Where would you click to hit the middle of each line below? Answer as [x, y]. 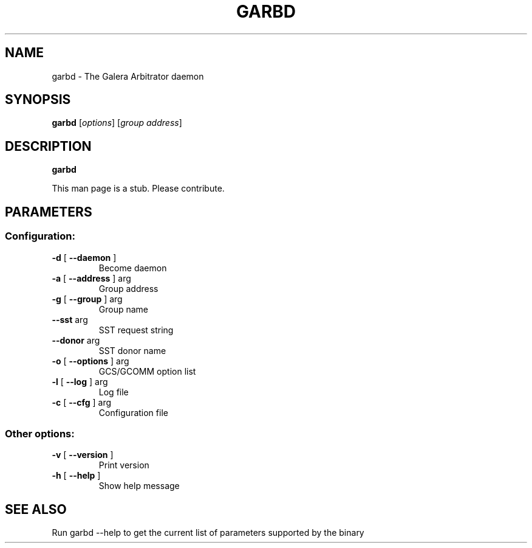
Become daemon [133, 268]
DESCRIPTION [48, 146]
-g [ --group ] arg [87, 299]
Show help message [139, 486]
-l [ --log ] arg [80, 381]
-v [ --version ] [83, 455]
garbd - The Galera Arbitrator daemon [128, 76]
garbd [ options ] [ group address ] [117, 123]
